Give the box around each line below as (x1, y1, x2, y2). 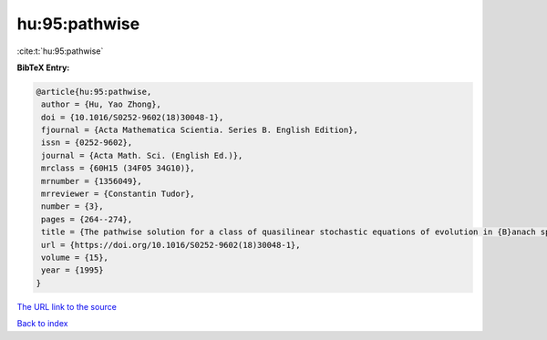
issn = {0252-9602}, (41, 138, 133, 148)
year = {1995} (41, 265, 104, 275)
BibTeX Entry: (16, 62, 70, 73)
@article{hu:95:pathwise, (36, 87, 152, 97)
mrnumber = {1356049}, (41, 176, 143, 186)
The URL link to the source (16, 301, 118, 312)
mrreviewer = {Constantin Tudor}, (41, 189, 195, 200)
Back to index (16, 318, 68, 329)
